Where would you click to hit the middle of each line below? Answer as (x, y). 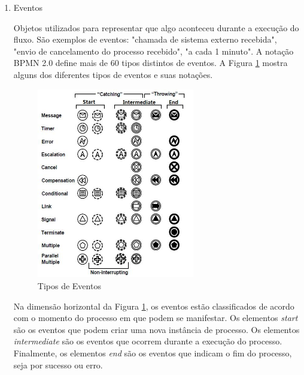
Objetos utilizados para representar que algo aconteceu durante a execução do (156, 27)
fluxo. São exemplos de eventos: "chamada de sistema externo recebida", (145, 39)
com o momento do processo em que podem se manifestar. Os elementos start (156, 318)
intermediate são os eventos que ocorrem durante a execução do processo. (148, 341)
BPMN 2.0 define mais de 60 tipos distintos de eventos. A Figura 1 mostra (151, 63)
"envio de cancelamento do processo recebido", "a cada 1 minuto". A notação (153, 51)
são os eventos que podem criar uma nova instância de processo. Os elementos (156, 329)
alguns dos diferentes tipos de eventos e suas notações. (113, 74)
